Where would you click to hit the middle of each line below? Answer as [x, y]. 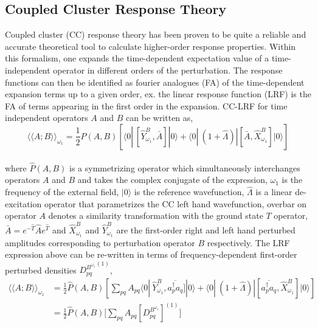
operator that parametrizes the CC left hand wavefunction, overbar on [175, 203]
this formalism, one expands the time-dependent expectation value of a [137, 58]
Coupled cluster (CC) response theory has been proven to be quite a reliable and [156, 34]
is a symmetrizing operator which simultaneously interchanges [185, 167]
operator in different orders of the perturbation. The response [168, 70]
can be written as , [160, 118]
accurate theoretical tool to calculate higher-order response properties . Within [150, 46]
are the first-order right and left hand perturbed [206, 229]
